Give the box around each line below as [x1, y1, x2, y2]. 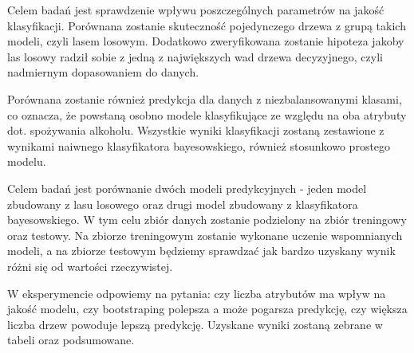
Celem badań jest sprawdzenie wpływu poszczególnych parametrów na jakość [7, 2, 384, 18]
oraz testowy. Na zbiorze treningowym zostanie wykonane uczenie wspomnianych [7, 226, 403, 243]
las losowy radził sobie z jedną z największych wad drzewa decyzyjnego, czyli [7, 48, 383, 65]
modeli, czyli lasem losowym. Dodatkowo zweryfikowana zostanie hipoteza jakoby [7, 33, 404, 49]
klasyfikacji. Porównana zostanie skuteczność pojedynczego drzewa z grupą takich [7, 17, 406, 33]
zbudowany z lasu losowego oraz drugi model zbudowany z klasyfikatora [7, 195, 358, 212]
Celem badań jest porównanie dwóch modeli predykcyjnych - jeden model [7, 179, 367, 196]
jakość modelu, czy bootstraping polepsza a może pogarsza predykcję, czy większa [7, 300, 408, 317]
